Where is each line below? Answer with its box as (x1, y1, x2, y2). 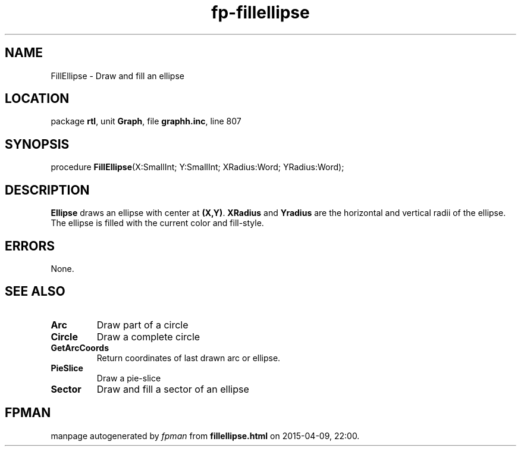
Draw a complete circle (96, 330, 200, 343)
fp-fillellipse (211, 2, 310, 23)
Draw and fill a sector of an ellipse (96, 383, 249, 395)
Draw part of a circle (96, 318, 189, 331)
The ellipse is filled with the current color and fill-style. (51, 218, 264, 228)
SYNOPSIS (5, 136, 70, 152)
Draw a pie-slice (96, 372, 161, 383)
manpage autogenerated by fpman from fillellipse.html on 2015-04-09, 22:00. (51, 430, 360, 441)
